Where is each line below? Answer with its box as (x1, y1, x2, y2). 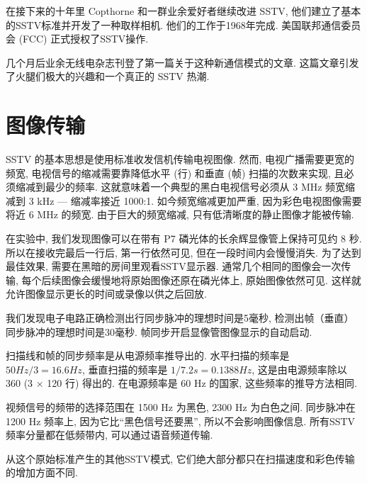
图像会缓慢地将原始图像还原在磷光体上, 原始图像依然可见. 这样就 (61, 272, 361, 287)
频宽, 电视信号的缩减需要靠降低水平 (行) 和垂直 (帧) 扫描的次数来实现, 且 (6, 165, 344, 180)
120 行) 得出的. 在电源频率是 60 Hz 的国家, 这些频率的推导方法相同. (47, 376, 357, 390)
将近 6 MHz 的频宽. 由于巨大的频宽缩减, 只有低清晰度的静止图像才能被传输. (6, 207, 354, 222)
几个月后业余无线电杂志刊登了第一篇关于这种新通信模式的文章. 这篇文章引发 (6, 55, 359, 69)
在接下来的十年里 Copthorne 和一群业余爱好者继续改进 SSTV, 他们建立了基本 (6, 4, 361, 18)
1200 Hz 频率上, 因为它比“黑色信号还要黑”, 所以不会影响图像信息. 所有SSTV (6, 413, 356, 428)
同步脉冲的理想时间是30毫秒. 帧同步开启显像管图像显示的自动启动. (6, 324, 312, 339)
